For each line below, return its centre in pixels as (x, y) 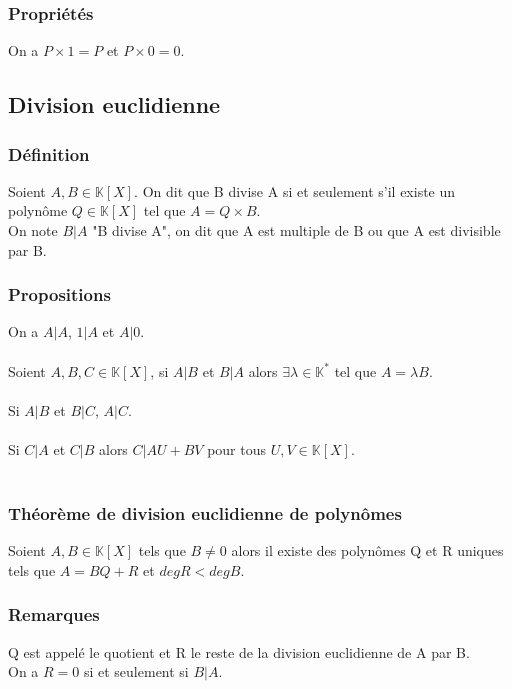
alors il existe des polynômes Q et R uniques (367, 550)
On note (33, 230)
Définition (49, 153)
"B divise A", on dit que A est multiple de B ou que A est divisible (296, 230)
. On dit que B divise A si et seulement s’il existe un (295, 190)
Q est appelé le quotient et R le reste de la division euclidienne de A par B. (239, 651)
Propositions (59, 294)
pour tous (237, 448)
